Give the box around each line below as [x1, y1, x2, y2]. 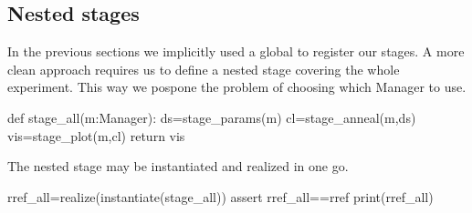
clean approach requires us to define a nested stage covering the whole [7, 59, 400, 78]
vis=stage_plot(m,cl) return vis [7, 126, 185, 145]
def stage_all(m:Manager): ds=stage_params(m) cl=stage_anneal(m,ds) [7, 107, 416, 127]
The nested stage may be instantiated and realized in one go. [7, 157, 349, 176]
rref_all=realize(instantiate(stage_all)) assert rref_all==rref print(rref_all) [7, 187, 434, 206]
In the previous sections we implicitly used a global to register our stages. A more [7, 42, 465, 61]
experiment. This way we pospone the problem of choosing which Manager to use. [7, 77, 467, 96]
